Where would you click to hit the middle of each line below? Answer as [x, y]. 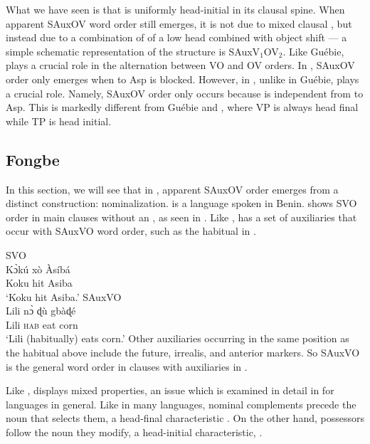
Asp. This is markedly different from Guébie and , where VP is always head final [182, 107]
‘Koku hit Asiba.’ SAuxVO [64, 296]
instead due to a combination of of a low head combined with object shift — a [176, 37]
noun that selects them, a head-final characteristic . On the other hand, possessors [185, 418]
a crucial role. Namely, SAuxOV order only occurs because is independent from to [185, 93]
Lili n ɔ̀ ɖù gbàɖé [41, 311]
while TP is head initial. [59, 121]
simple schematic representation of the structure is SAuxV [133, 51]
